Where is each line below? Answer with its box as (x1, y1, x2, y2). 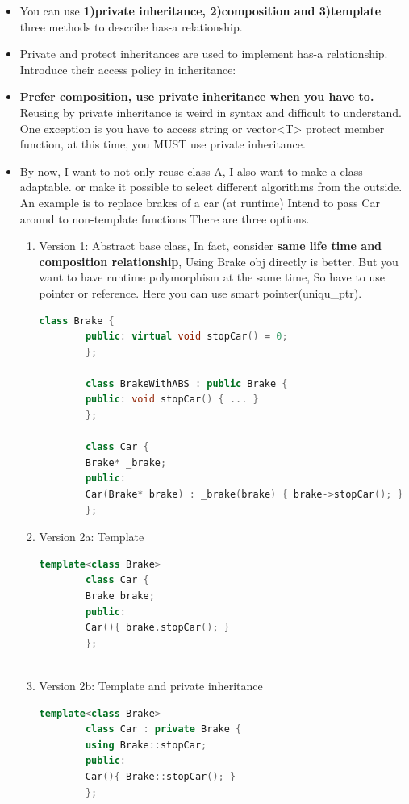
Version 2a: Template (39, 528, 144, 545)
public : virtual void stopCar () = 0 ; (85, 331, 288, 343)
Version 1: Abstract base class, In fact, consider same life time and (39, 237, 382, 254)
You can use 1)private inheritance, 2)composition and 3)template (19, 2, 382, 19)
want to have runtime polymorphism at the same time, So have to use (39, 269, 386, 285)
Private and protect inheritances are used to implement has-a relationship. (19, 45, 388, 62)
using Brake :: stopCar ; (85, 739, 207, 751)
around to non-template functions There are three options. (19, 210, 310, 227)
